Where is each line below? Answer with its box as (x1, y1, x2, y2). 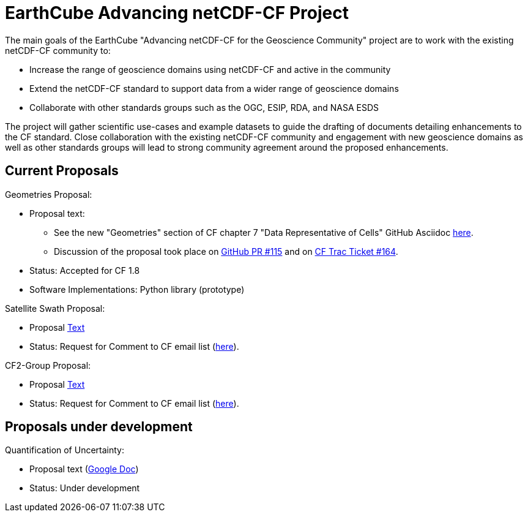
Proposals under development (5, 419, 193, 435)
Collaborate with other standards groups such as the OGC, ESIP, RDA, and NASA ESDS (29, 102, 379, 113)
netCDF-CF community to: (5, 45, 111, 56)
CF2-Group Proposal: (5, 360, 91, 371)
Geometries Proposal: (5, 189, 92, 200)
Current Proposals (5, 163, 119, 179)
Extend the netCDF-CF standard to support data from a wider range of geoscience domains (29, 83, 399, 94)
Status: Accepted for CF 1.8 (29, 265, 140, 276)
